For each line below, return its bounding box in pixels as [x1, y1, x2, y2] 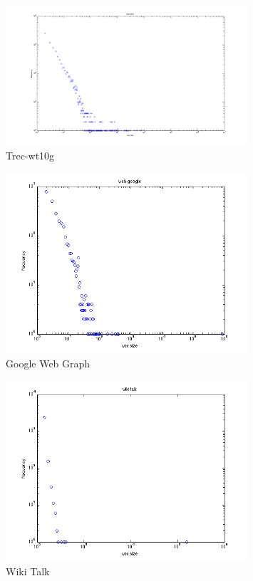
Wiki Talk [6, 564, 50, 579]
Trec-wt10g [6, 148, 55, 163]
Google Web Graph [6, 356, 91, 371]
